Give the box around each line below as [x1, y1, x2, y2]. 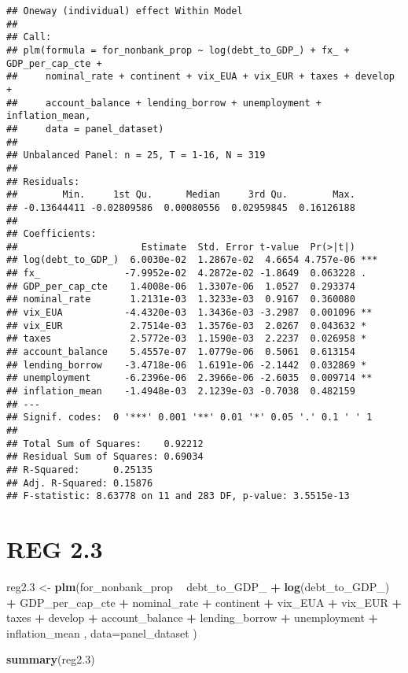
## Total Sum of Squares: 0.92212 [6, 438, 204, 449]
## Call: [6, 31, 52, 43]
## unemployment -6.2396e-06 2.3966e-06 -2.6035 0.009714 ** [6, 372, 373, 384]
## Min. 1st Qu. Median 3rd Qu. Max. [6, 189, 355, 201]
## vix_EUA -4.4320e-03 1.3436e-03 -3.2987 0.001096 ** [6, 307, 373, 319]
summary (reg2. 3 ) [6, 651, 95, 667]
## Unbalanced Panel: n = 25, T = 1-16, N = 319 [6, 150, 266, 161]
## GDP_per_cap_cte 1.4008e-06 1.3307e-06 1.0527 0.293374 [6, 280, 355, 292]
